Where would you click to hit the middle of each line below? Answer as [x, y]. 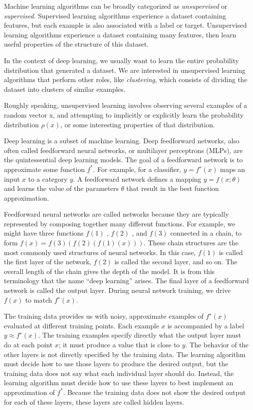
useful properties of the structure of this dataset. [76, 44]
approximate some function [45, 169]
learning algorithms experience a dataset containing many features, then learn [120, 34]
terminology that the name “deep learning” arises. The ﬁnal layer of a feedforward [126, 281]
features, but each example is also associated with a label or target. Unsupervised [126, 25]
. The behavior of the [217, 344]
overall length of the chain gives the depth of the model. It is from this [109, 271]
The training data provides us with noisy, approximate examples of [104, 316]
